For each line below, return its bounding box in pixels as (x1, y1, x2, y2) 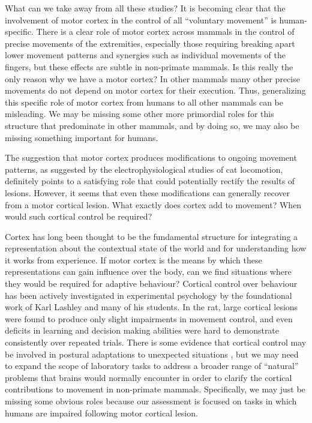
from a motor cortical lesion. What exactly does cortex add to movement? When (5, 198, 302, 211)
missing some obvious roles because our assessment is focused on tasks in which (5, 395, 297, 407)
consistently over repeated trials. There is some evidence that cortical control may (5, 336, 307, 349)
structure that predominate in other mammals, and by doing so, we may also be (5, 119, 299, 131)
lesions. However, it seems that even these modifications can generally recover (5, 186, 290, 199)
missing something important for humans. (5, 131, 158, 143)
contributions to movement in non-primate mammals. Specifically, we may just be (5, 383, 305, 395)
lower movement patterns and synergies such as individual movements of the (5, 49, 286, 61)
